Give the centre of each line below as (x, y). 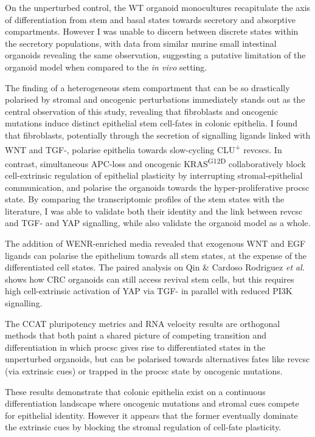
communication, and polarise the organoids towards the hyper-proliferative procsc (157, 187)
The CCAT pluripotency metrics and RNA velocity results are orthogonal (143, 323)
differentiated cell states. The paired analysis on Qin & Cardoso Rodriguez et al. (155, 267)
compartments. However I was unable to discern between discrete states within (152, 31)
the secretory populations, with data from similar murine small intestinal (141, 43)
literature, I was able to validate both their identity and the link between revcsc (154, 211)
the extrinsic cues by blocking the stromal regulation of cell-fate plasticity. (143, 427)
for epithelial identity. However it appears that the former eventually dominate (151, 415)
